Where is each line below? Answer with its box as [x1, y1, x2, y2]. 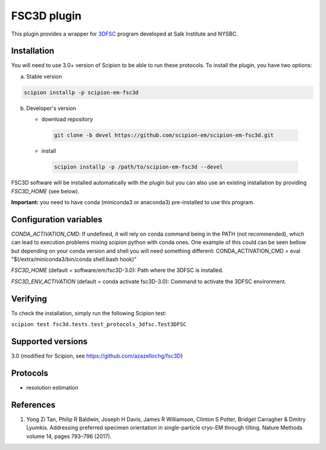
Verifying [11, 294, 48, 304]
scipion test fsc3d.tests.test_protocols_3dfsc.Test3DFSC [11, 321, 187, 328]
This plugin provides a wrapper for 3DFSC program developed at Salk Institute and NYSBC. [11, 30, 238, 37]
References [11, 399, 56, 410]
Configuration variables [11, 214, 103, 225]
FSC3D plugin [11, 9, 81, 22]
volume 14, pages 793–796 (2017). [26, 432, 112, 440]
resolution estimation [26, 384, 78, 391]
